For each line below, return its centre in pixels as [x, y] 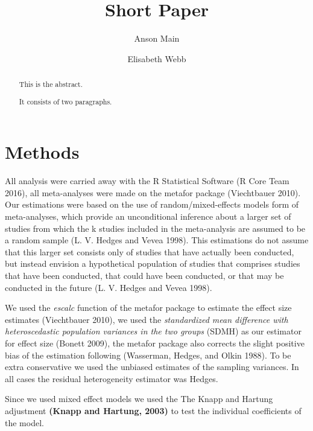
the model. [24, 422]
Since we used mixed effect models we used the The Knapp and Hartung [139, 399]
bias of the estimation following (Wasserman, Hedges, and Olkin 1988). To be [148, 355]
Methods [42, 152]
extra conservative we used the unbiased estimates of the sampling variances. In [152, 367]
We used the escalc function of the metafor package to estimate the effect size [148, 308]
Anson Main [157, 38]
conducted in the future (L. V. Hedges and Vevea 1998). [109, 287]
